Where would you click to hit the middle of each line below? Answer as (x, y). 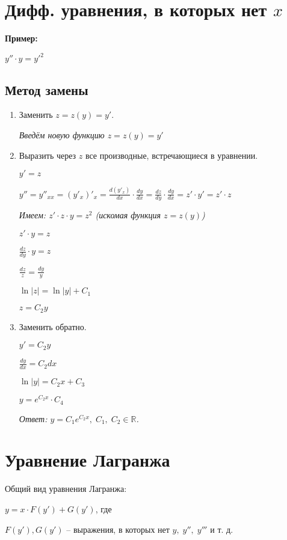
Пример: (21, 38)
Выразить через (48, 155)
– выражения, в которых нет (118, 529)
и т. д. (222, 529)
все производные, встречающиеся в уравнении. (171, 155)
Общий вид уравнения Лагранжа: (66, 489)
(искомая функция (128, 215)
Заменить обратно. (53, 326)
